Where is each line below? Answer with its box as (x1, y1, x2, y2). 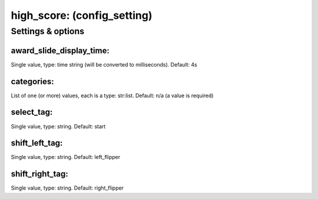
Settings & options (11, 26, 85, 37)
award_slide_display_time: (11, 45, 110, 55)
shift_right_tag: (11, 169, 69, 179)
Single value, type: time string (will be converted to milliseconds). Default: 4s (11, 61, 197, 68)
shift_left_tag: (11, 138, 63, 148)
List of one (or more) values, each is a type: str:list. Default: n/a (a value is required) (11, 92, 214, 99)
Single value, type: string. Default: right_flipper (11, 184, 124, 191)
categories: (11, 77, 54, 87)
